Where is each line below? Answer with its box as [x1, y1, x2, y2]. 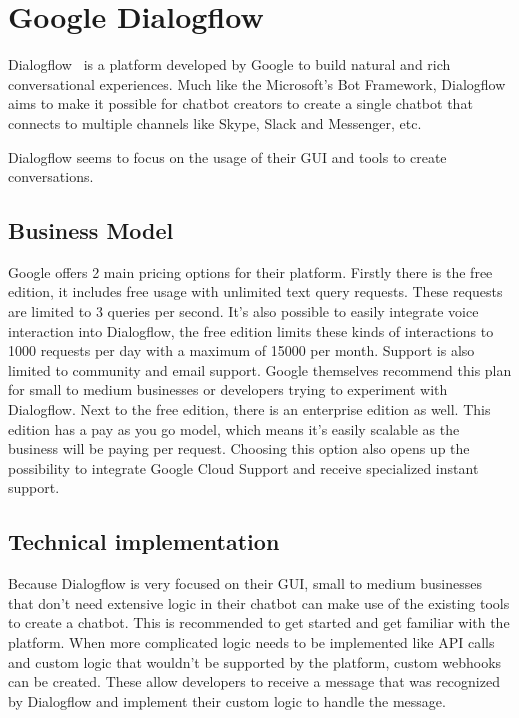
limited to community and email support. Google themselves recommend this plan [8, 359, 512, 380]
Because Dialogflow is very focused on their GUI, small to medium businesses [8, 573, 483, 594]
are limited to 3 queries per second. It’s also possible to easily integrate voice [8, 301, 479, 322]
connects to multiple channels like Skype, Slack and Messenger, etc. [8, 112, 422, 133]
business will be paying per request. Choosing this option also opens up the [8, 438, 470, 459]
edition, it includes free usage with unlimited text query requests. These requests [8, 281, 503, 302]
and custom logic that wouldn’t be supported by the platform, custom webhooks [8, 651, 502, 672]
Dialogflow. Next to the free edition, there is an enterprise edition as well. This [8, 399, 491, 420]
